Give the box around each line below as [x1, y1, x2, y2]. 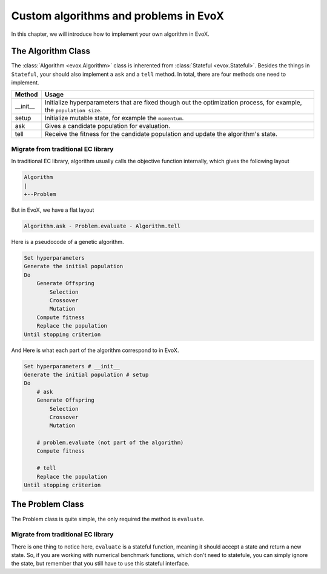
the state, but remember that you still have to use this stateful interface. [11, 560, 190, 567]
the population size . [44, 106, 102, 114]
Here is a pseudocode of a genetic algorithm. [11, 238, 124, 246]
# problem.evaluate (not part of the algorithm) [36, 439, 184, 446]
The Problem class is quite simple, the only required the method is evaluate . [11, 515, 205, 522]
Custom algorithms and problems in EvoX [11, 9, 224, 22]
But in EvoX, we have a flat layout [11, 206, 94, 214]
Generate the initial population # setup [24, 371, 149, 378]
